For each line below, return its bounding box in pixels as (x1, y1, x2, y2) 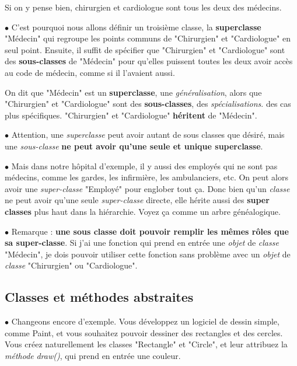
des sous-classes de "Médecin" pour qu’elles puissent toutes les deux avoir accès (5, 55, 293, 67)
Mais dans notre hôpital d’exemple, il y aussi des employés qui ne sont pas (11, 159, 278, 172)
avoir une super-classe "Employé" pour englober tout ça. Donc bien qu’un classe (5, 182, 290, 194)
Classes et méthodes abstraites (5, 288, 194, 306)
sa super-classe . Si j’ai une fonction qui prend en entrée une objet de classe (5, 236, 279, 249)
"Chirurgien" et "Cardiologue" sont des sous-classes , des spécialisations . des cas (5, 97, 291, 110)
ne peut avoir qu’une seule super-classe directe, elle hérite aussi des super (5, 194, 270, 206)
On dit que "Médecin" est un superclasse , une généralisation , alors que (5, 86, 262, 98)
